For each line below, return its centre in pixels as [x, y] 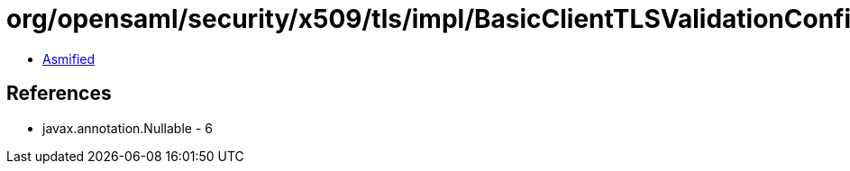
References [59, 94]
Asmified [69, 58]
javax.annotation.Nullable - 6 [128, 128]
